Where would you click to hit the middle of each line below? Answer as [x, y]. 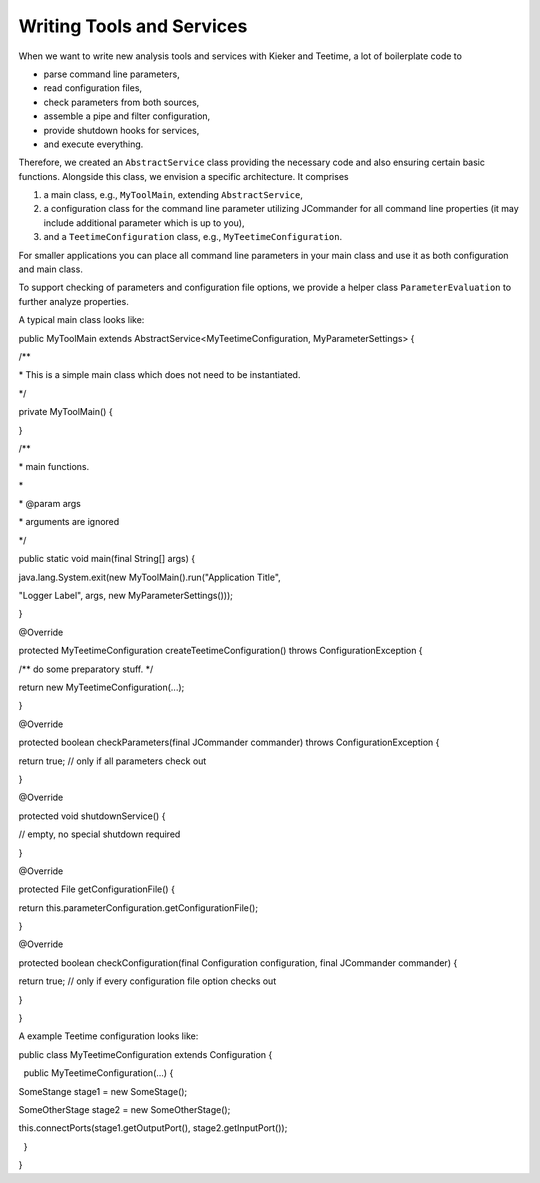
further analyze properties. [73, 301]
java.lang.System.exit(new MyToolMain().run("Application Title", [150, 577]
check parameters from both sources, [121, 102]
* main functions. [54, 467]
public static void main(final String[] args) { [107, 559]
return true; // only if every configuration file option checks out [147, 981]
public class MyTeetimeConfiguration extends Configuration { [145, 1054]
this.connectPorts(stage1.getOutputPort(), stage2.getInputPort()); [153, 1128]
